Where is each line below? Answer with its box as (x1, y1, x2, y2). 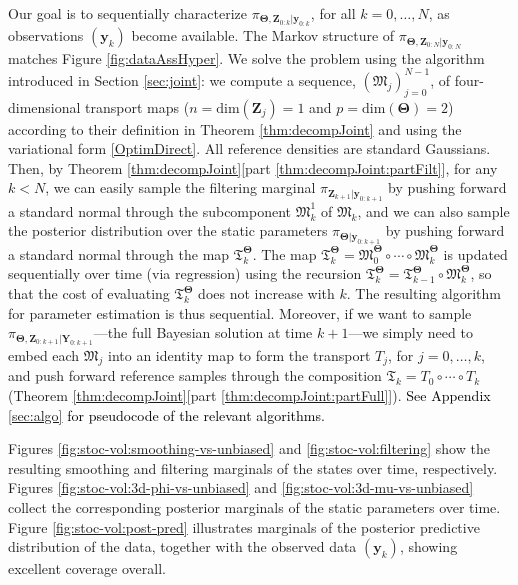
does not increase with (198, 283, 335, 304)
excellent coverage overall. (8, 558, 166, 579)
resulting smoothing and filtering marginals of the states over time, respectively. (8, 457, 498, 478)
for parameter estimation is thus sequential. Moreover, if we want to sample (8, 302, 472, 323)
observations (8, 25, 84, 46)
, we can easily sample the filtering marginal (45, 177, 316, 198)
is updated (443, 243, 508, 264)
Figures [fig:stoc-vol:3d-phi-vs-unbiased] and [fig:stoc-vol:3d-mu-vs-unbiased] (8, 477, 474, 498)
